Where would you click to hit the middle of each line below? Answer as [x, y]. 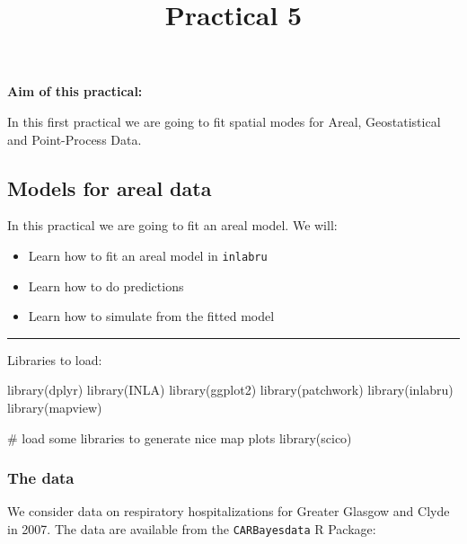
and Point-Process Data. [75, 139]
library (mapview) [55, 407]
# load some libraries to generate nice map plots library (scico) [180, 437]
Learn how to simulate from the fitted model [151, 316]
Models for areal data [110, 187]
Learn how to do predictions [106, 285]
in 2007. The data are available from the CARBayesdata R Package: [192, 528]
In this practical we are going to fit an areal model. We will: [172, 225]
